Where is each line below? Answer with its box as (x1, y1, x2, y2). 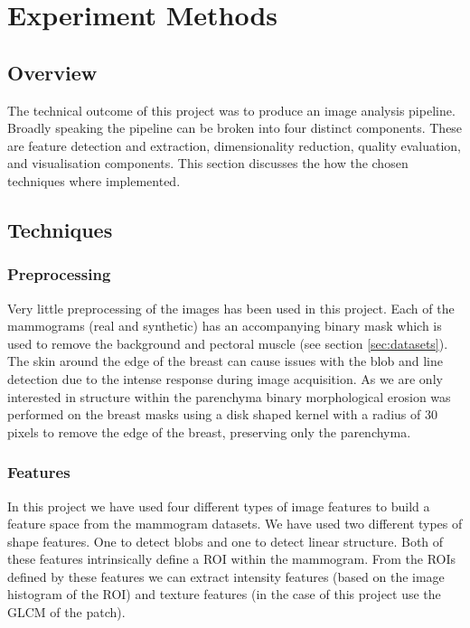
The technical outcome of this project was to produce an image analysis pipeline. (7, 100, 456, 119)
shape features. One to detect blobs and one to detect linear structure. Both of (7, 531, 444, 550)
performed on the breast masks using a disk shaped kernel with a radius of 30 (7, 405, 437, 424)
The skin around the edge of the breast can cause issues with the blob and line (7, 351, 443, 370)
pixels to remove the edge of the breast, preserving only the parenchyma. (7, 422, 411, 441)
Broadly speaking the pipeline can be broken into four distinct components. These (7, 118, 463, 137)
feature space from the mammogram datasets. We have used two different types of (7, 514, 463, 533)
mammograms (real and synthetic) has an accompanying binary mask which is (7, 316, 442, 335)
